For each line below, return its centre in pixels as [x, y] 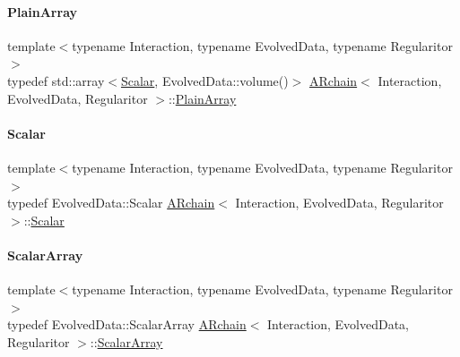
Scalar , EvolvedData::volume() [204, 80]
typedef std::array [56, 80]
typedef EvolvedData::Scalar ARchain [111, 203]
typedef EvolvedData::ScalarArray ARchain [127, 324]
